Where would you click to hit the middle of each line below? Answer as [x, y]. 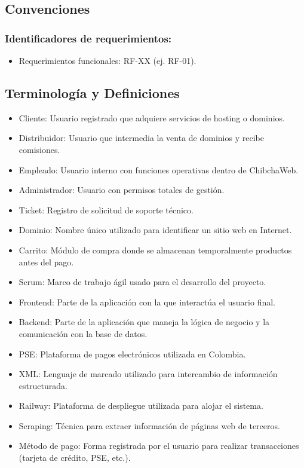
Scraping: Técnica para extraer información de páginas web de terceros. [149, 425]
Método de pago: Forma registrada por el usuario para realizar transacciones [159, 446]
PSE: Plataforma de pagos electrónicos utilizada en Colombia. [132, 354]
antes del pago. [46, 261]
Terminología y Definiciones [92, 92]
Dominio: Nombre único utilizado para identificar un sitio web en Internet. [155, 230]
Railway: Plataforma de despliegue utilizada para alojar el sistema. [141, 406]
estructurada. [43, 385]
